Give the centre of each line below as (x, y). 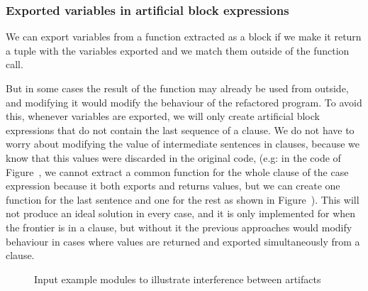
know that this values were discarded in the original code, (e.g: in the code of (173, 157)
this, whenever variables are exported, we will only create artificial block (163, 116)
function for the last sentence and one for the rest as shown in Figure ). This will (183, 199)
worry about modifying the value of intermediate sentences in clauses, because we (183, 144)
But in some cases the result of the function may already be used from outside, (177, 88)
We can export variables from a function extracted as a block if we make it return (184, 37)
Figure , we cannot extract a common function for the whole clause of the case (177, 171)
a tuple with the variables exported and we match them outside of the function (178, 50)
